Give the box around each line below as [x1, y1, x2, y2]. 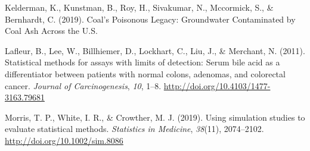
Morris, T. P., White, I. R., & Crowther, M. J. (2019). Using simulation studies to [5, 111, 305, 123]
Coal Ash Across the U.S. [5, 24, 98, 37]
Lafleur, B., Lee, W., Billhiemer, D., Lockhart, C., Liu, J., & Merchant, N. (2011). [5, 44, 305, 56]
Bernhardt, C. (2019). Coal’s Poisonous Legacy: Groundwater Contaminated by [5, 12, 296, 25]
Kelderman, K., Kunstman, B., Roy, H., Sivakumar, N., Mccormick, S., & [5, 1, 274, 13]
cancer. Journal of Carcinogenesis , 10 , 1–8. [5, 79, 162, 92]
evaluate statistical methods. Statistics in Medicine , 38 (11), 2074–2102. [5, 122, 264, 135]
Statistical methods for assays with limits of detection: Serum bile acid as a [5, 56, 280, 68]
